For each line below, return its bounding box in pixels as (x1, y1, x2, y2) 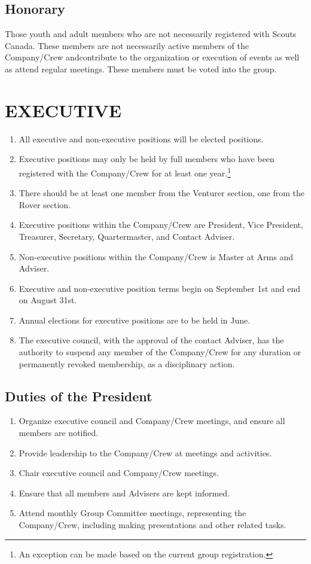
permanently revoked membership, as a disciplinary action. (19, 357, 235, 370)
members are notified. (19, 426, 99, 439)
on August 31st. (19, 294, 77, 306)
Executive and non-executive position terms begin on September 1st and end (19, 282, 301, 294)
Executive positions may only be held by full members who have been (19, 153, 275, 165)
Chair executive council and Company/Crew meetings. (19, 467, 219, 479)
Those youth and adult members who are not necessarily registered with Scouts (5, 28, 297, 40)
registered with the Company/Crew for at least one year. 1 (19, 164, 231, 179)
